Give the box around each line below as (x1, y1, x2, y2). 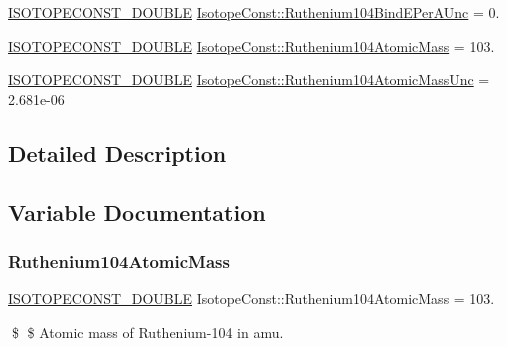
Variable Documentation (8, 196, 266, 227)
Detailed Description (8, 137, 227, 168)
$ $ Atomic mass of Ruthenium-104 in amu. (11, 321, 284, 342)
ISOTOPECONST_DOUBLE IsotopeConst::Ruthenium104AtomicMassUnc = (8, 69, 490, 90)
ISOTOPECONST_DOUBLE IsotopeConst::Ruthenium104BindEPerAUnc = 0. (8, 2, 500, 22)
